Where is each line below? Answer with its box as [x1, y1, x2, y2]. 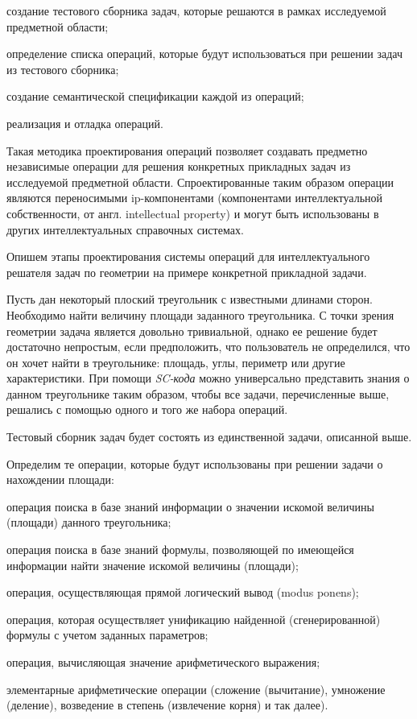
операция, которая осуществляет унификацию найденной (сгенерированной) [6, 610, 381, 627]
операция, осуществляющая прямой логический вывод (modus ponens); [6, 584, 359, 601]
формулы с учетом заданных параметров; [6, 626, 208, 643]
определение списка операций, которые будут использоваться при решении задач [6, 45, 403, 62]
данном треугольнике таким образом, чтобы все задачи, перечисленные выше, [6, 385, 390, 402]
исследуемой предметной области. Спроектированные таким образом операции [6, 173, 394, 190]
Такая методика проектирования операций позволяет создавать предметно [6, 142, 368, 159]
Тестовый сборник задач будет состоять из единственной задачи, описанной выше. [6, 428, 412, 445]
